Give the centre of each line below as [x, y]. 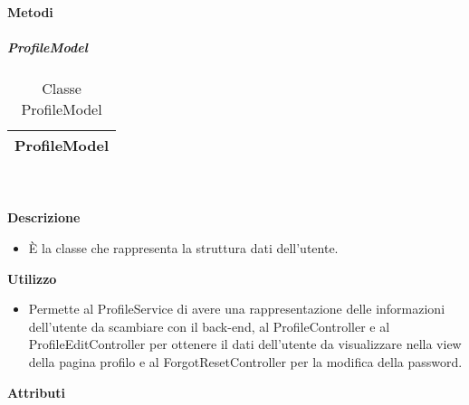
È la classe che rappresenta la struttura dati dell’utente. [183, 247]
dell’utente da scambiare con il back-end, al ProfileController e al [209, 326]
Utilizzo [32, 278]
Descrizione [44, 217]
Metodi [30, 12]
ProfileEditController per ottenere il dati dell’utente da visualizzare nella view [245, 344]
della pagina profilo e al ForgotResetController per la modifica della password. [245, 361]
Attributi [36, 392]
